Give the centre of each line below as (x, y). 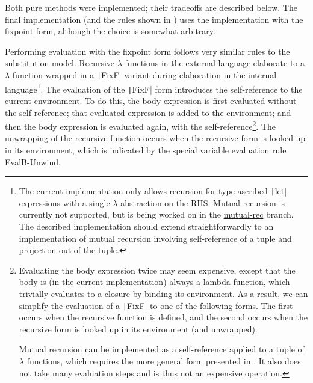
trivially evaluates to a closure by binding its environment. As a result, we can (163, 293)
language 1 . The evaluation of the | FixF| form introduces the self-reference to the (154, 88)
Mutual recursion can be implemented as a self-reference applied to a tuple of (162, 349)
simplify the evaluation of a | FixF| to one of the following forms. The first (156, 305)
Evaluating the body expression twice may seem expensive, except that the (157, 270)
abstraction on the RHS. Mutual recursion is (203, 202)
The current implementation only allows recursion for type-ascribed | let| (153, 191)
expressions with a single (64, 202)
